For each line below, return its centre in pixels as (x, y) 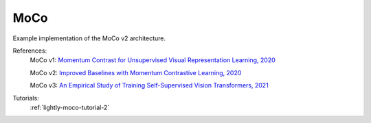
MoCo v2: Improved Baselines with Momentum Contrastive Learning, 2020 (136, 72)
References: (30, 51)
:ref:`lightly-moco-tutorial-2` (70, 107)
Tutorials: (26, 98)
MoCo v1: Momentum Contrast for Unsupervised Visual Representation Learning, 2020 (153, 60)
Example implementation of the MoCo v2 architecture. (89, 38)
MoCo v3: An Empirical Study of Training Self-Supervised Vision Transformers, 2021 (149, 85)
